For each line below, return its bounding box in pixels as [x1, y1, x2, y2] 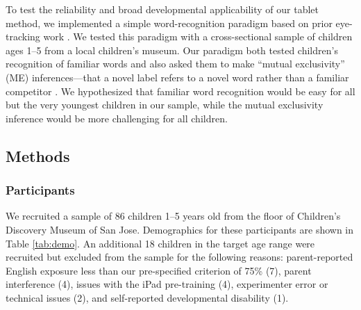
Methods [6, 145, 70, 166]
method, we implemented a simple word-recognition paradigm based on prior [6, 15, 333, 30]
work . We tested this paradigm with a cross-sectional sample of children [43, 29, 353, 44]
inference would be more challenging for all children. [6, 111, 228, 125]
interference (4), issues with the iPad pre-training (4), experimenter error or [6, 277, 328, 291]
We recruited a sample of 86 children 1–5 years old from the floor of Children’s [6, 209, 341, 223]
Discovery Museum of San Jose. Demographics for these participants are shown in [6, 222, 354, 236]
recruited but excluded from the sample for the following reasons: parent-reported [6, 250, 353, 264]
